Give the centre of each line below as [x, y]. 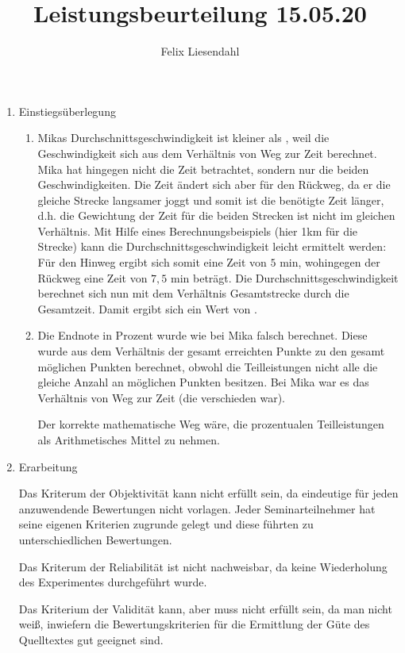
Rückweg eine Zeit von [93, 277]
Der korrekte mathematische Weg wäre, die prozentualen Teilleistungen [211, 424]
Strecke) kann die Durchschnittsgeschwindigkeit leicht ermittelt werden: [212, 246]
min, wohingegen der [330, 262]
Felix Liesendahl [200, 51]
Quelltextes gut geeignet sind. [91, 639]
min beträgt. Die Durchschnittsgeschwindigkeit [284, 277]
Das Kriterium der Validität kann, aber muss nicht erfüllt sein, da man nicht [205, 608]
